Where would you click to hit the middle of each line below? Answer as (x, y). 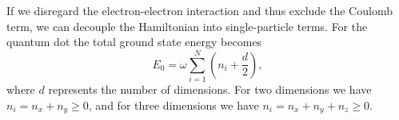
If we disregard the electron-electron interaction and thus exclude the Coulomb (199, 10)
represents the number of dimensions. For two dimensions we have (210, 89)
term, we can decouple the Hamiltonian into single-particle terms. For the (187, 26)
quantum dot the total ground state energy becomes (134, 42)
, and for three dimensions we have (174, 105)
